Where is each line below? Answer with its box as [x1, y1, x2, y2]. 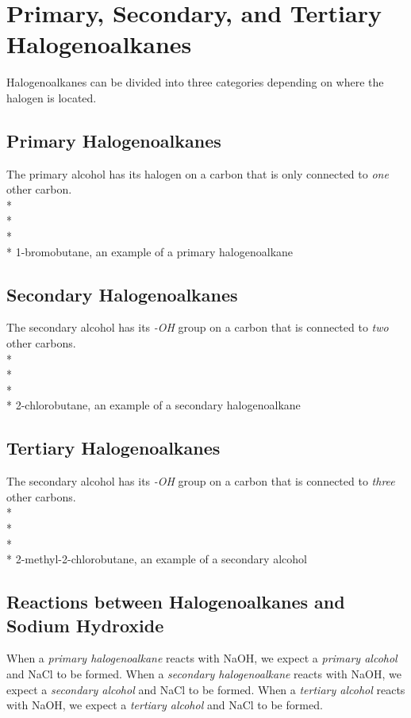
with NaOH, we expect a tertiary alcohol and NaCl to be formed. [6, 697, 323, 713]
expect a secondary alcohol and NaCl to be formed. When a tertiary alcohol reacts [6, 681, 405, 697]
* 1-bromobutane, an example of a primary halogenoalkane [6, 243, 294, 259]
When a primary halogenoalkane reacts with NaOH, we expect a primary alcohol [6, 650, 398, 666]
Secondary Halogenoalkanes [6, 282, 238, 306]
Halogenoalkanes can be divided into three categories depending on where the [6, 74, 384, 90]
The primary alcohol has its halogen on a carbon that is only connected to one [6, 165, 389, 182]
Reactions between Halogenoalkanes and [6, 589, 345, 614]
